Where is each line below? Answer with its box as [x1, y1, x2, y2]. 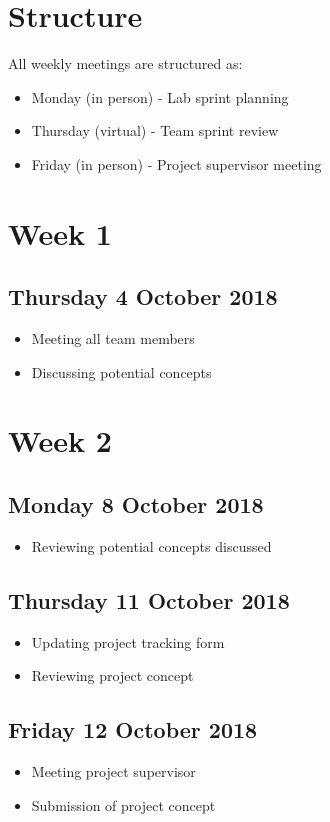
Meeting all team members [31, 328, 195, 349]
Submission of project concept [31, 794, 216, 815]
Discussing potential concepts [31, 361, 212, 382]
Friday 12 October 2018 [8, 714, 258, 745]
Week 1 [8, 212, 112, 253]
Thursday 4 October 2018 [8, 281, 278, 312]
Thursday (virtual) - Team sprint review [31, 120, 279, 141]
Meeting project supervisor [31, 761, 196, 782]
